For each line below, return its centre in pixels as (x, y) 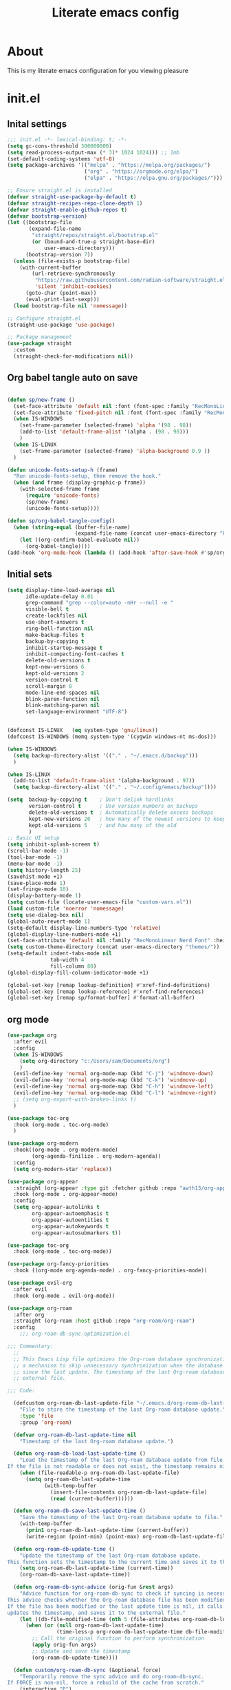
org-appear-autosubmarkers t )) (77, 1233)
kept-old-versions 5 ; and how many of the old (102, 825)
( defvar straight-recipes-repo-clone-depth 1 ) (75, 203)
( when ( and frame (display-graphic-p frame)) (80, 483)
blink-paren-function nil (62, 699)
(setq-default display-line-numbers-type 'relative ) (84, 928)
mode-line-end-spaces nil (62, 693)
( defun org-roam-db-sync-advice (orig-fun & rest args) (93, 1587)
